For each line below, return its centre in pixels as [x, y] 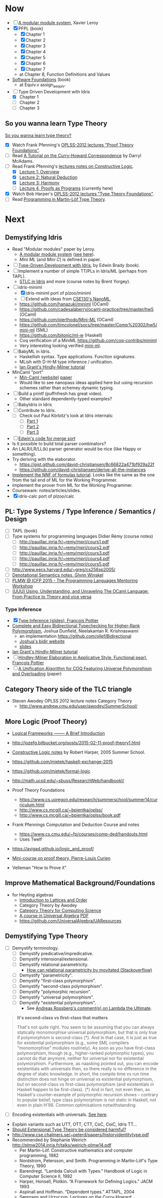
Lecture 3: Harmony [39, 183]
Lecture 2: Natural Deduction [48, 177]
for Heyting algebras [33, 894]
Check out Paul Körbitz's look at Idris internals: [66, 415]
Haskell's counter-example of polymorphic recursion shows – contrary [88, 1095]
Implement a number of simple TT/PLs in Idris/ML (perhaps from [83, 271]
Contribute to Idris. [37, 411]
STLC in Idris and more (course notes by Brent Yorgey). [75, 282]
